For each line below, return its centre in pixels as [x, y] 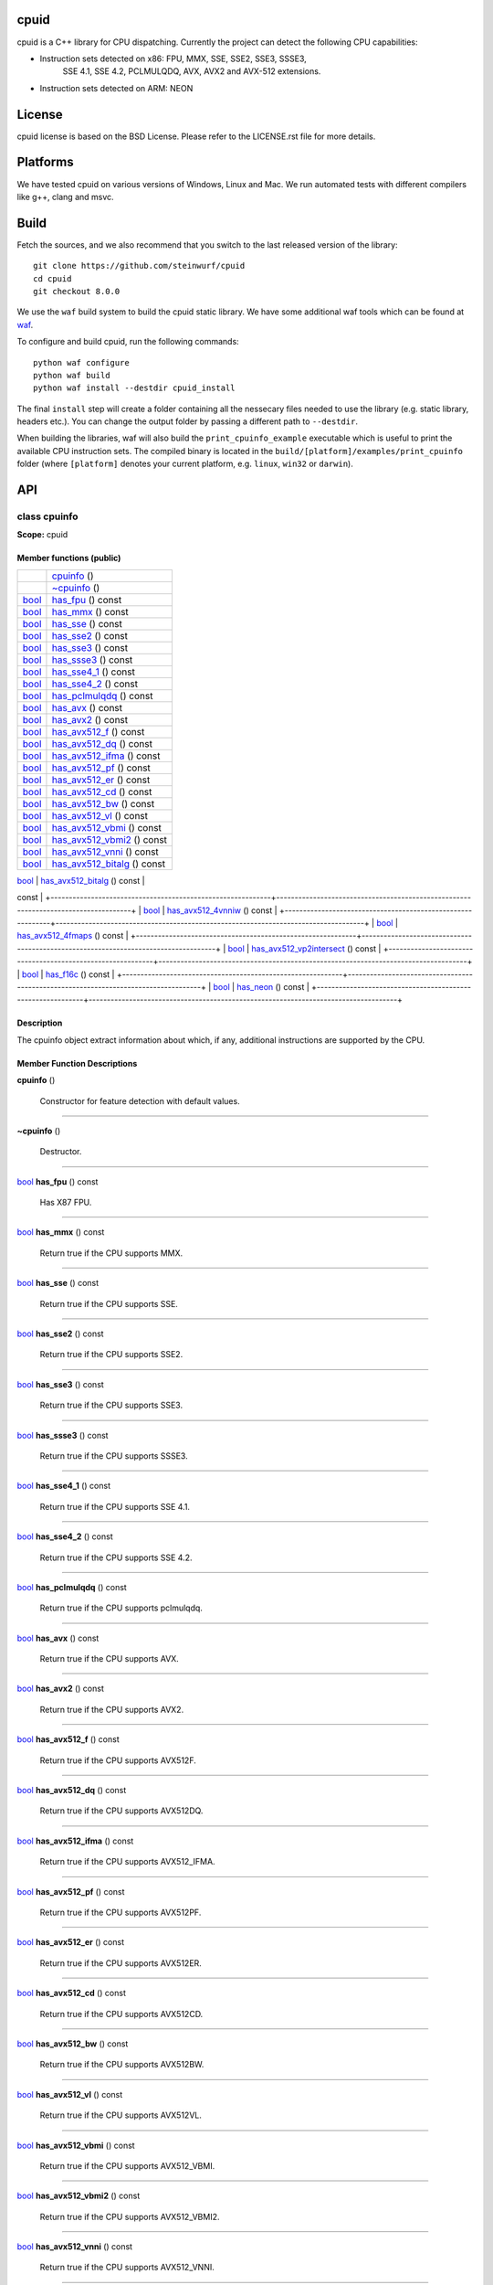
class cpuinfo [47, 516]
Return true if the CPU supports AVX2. [112, 1709]
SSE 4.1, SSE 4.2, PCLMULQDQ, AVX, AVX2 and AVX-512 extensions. [192, 71]
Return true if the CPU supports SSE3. [111, 1405]
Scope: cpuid [42, 535]
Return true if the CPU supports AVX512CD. [121, 2014]
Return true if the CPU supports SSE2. [111, 1355]
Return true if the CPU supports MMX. [111, 1253]
